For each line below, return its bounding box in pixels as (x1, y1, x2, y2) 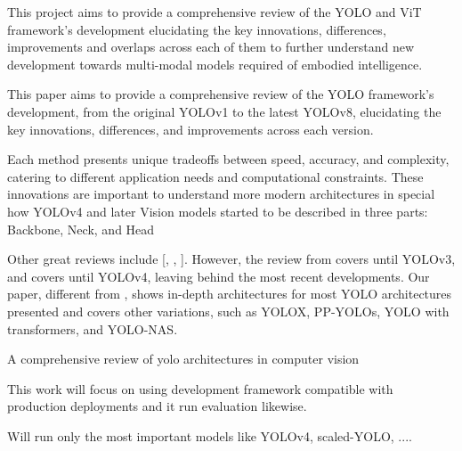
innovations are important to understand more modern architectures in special (7, 184, 435, 203)
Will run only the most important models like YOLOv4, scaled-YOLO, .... (7, 426, 412, 445)
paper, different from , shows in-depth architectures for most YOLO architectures (7, 284, 452, 303)
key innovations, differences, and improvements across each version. (7, 119, 374, 138)
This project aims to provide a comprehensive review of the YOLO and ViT (7, 3, 422, 20)
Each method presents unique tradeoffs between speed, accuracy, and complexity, (7, 150, 450, 168)
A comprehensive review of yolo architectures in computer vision (7, 349, 360, 368)
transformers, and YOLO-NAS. (7, 319, 178, 338)
